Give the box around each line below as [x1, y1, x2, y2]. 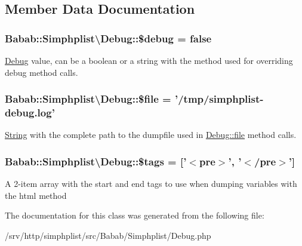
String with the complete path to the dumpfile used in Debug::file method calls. [5, 128, 297, 141]
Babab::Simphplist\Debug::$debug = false [5, 30, 212, 45]
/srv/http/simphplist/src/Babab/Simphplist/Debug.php [5, 229, 211, 241]
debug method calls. [5, 66, 78, 78]
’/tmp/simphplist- [174, 91, 264, 106]
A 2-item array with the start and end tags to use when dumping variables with [5, 177, 297, 190]
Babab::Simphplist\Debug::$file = [5, 91, 171, 106]
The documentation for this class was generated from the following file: [5, 209, 264, 222]
